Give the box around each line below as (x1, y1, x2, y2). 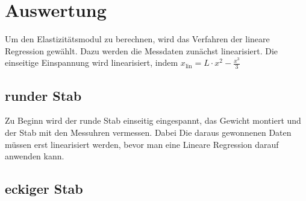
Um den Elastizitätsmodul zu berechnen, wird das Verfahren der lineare (5, 33, 270, 45)
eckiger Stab (5, 179, 83, 198)
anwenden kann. (5, 150, 64, 162)
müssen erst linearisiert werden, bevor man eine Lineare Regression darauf (5, 138, 279, 150)
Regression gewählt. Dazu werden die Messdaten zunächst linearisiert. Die (5, 44, 278, 57)
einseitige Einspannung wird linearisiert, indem (5, 56, 178, 69)
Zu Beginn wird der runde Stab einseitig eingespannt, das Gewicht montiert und (5, 114, 301, 127)
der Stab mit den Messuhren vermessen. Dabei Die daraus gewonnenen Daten (5, 126, 292, 138)
